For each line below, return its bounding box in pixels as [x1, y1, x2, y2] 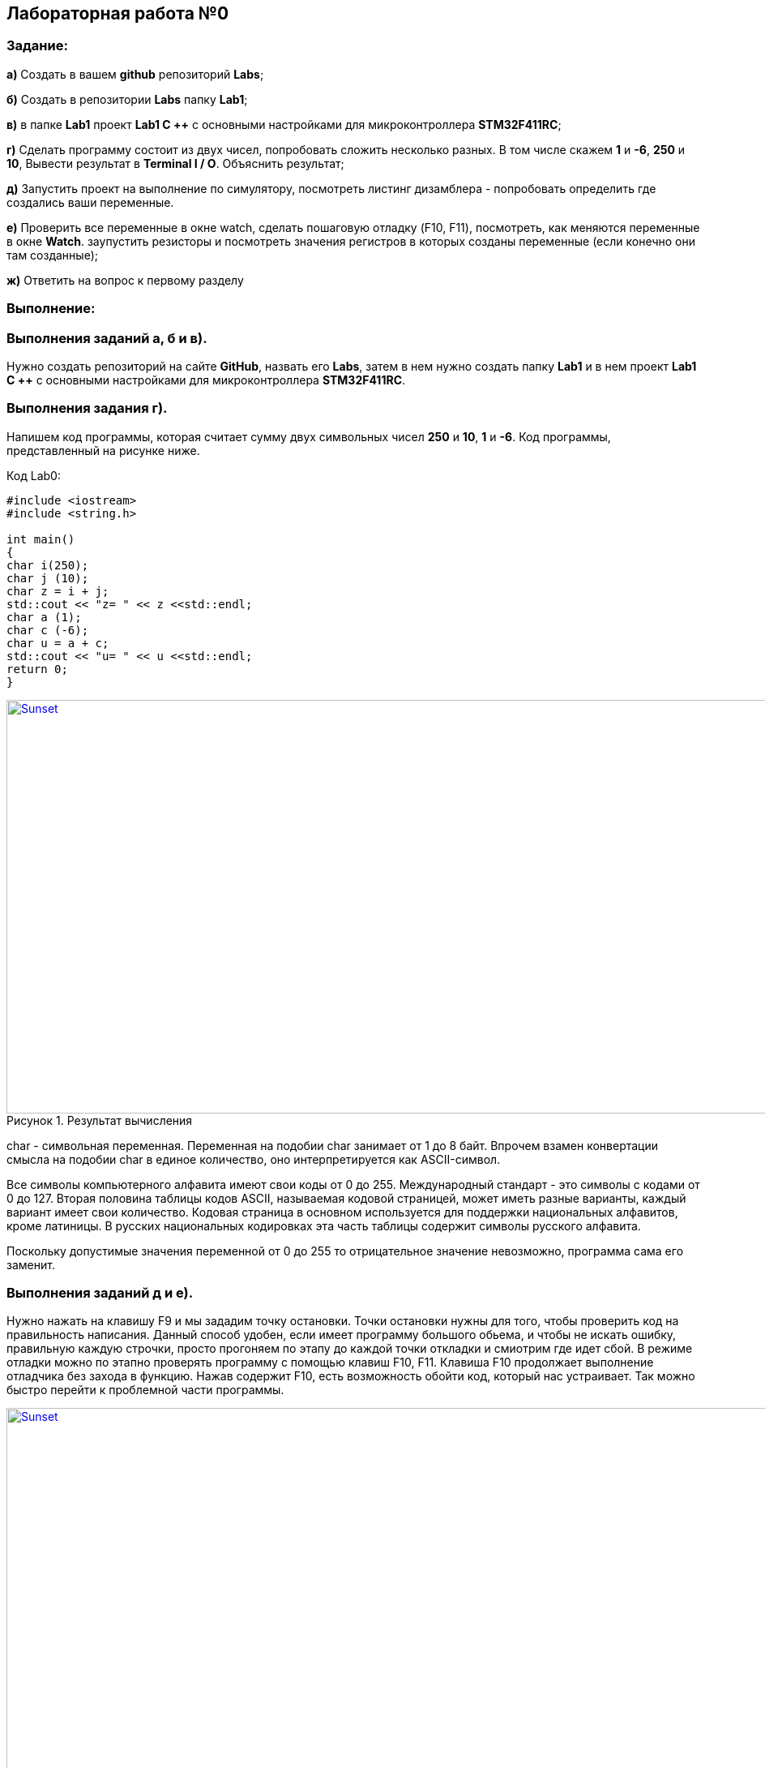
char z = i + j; [6, 584, 109, 598]
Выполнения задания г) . [6, 400, 168, 417]
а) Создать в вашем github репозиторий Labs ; [6, 67, 264, 81]
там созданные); [6, 247, 98, 262]
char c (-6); [6, 623, 89, 637]
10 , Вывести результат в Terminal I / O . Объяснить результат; [6, 156, 344, 170]
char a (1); [6, 610, 82, 624]
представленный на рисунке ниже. [6, 443, 200, 457]
